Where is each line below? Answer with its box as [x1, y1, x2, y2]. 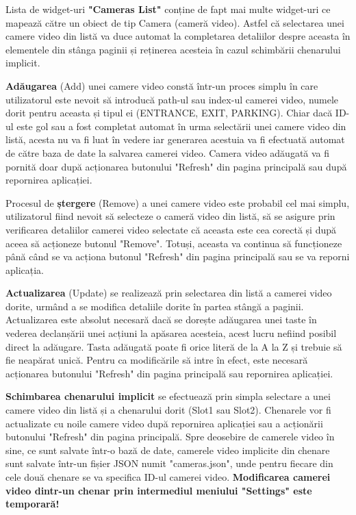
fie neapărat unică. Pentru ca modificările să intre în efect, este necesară [5, 353, 308, 367]
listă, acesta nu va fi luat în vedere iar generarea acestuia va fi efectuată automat [5, 132, 345, 147]
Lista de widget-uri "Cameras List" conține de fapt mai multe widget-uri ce [5, 2, 331, 16]
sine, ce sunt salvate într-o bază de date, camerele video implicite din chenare [5, 442, 330, 457]
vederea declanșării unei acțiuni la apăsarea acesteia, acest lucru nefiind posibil [5, 326, 337, 340]
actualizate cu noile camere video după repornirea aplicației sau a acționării [5, 416, 323, 430]
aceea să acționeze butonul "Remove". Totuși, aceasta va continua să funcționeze [5, 236, 342, 250]
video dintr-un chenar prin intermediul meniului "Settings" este [5, 483, 312, 497]
